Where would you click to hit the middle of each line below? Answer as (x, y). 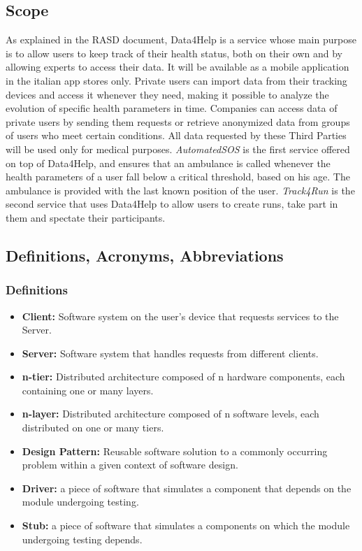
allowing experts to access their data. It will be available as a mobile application (178, 67)
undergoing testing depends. (82, 539)
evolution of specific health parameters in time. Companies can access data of (172, 108)
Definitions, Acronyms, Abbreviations (145, 255)
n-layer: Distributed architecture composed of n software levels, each (171, 414)
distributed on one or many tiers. (93, 428)
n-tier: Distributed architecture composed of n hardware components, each (183, 377)
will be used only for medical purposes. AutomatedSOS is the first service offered (178, 149)
